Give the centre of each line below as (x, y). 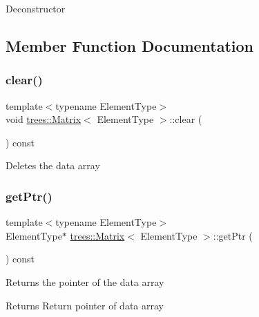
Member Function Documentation (130, 45)
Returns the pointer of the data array (85, 281)
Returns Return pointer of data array (85, 305)
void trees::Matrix (44, 119)
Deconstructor (36, 8)
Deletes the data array (53, 165)
